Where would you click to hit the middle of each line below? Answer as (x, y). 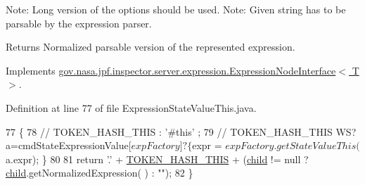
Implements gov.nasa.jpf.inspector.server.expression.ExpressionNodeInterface (171, 70)
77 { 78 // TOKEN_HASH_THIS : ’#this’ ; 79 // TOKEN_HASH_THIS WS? (181, 131)
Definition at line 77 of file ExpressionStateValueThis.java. (131, 107)
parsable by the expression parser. (79, 23)
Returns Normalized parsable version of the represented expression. (151, 47)
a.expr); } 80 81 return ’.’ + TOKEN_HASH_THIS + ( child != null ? (157, 159)
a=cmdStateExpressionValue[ (69, 145)
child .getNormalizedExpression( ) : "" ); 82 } (100, 173)
